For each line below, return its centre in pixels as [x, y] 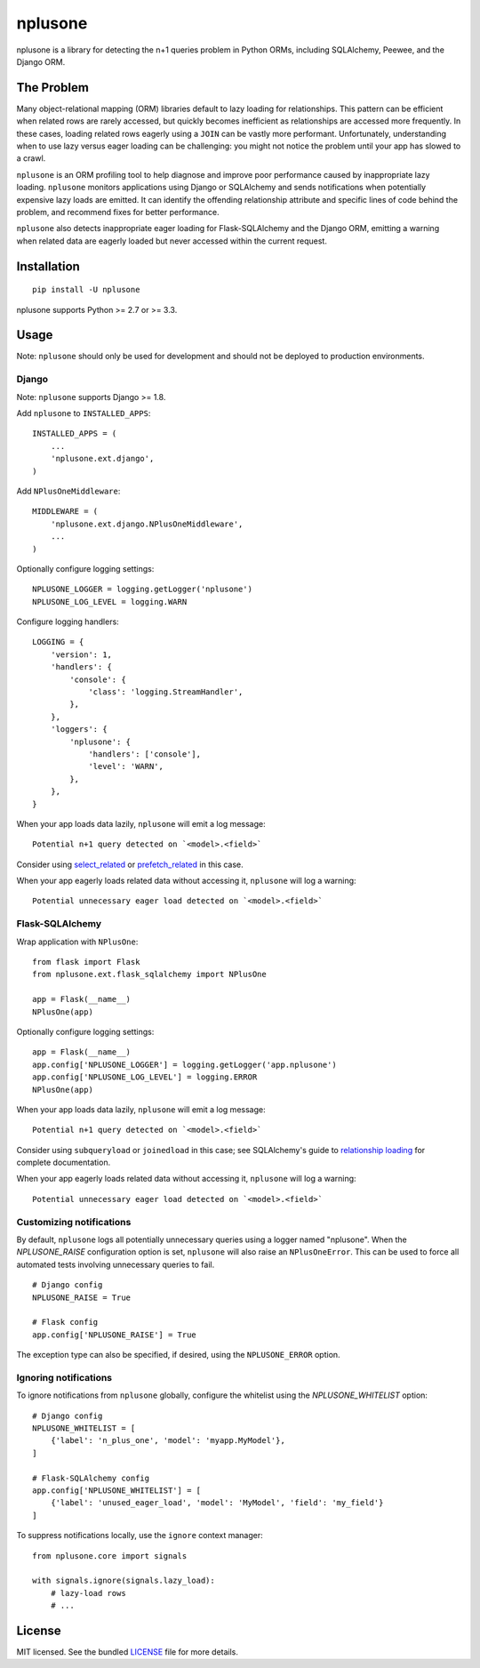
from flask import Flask [86, 962]
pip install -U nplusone [86, 290]
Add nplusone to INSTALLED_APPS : [84, 413]
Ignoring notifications [64, 1377]
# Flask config [65, 1322]
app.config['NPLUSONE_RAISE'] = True [115, 1335]
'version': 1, [81, 654]
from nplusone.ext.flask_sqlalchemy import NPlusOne [149, 974]
